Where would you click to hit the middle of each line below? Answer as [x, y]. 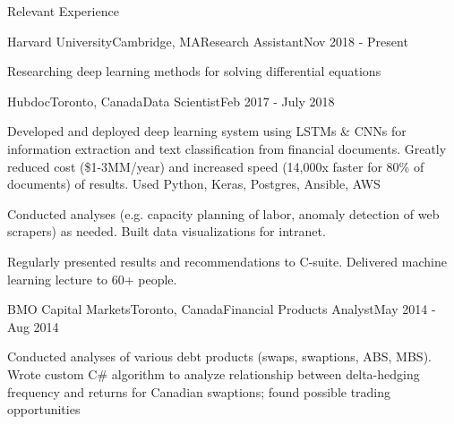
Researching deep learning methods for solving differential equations [194, 71]
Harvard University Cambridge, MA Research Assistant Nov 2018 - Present [208, 41]
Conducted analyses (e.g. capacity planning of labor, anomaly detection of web [223, 213]
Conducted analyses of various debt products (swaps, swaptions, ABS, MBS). [219, 356]
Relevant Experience [63, 11]
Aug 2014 [33, 326]
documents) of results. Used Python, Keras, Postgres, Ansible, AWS [194, 184]
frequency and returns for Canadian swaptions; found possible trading [199, 391]
